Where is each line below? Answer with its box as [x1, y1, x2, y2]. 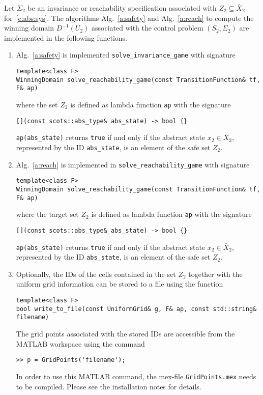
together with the [188, 268, 243, 279]
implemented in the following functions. [4, 32, 127, 43]
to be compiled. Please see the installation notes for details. [16, 381, 201, 391]
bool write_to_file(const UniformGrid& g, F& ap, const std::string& [16, 305, 257, 313]
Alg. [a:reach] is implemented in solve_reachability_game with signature [16, 159, 250, 170]
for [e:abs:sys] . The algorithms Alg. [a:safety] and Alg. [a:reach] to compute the [4, 12, 254, 23]
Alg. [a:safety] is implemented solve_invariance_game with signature [16, 49, 236, 60]
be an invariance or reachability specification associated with [27, 3, 217, 13]
